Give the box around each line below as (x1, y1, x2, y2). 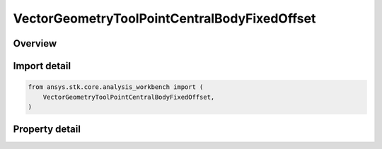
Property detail (13, 124, 81, 136)
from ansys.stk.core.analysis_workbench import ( (28, 83, 204, 91)
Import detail (13, 60, 71, 72)
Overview (13, 37, 57, 49)
